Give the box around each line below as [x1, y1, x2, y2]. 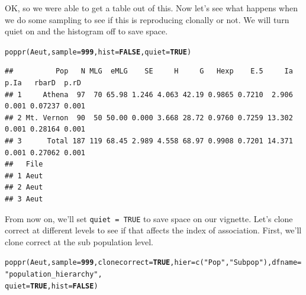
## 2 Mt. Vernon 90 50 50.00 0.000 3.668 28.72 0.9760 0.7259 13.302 [5, 113, 293, 122]
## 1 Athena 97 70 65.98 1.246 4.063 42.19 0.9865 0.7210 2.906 [5, 90, 293, 99]
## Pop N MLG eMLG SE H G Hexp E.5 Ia [5, 67, 293, 76]
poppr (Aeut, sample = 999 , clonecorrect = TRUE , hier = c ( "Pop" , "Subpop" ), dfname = [5, 258, 302, 267]
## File [5, 160, 43, 169]
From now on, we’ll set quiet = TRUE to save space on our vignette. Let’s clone [5, 212, 293, 225]
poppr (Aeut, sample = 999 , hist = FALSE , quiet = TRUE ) [5, 47, 192, 56]
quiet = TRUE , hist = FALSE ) [5, 281, 98, 290]
